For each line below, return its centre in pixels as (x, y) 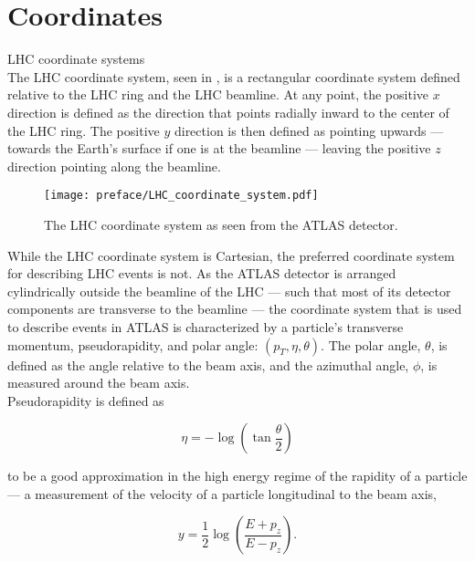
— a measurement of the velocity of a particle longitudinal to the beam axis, (222, 493)
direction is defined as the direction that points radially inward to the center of (228, 112)
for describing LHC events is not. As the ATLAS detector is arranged (202, 273)
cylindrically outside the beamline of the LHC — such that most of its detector (229, 291)
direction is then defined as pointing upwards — (309, 130)
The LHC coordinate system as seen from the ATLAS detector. (221, 224)
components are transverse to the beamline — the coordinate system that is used (235, 309)
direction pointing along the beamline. (114, 166)
